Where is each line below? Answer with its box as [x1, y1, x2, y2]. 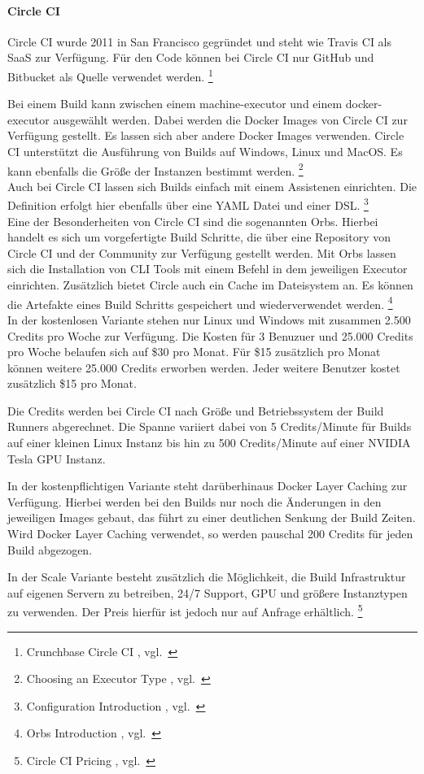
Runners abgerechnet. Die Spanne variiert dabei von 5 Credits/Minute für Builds [7, 418, 412, 435]
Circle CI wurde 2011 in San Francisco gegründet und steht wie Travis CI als [7, 33, 392, 50]
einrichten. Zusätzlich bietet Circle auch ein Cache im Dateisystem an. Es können [7, 276, 413, 294]
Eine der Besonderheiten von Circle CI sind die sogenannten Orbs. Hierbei [7, 212, 378, 229]
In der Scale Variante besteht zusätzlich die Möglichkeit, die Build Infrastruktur [7, 568, 406, 585]
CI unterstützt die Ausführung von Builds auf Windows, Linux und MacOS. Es [7, 143, 403, 160]
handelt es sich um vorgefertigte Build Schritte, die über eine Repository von [7, 228, 391, 246]
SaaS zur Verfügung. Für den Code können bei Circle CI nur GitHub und [7, 49, 374, 66]
